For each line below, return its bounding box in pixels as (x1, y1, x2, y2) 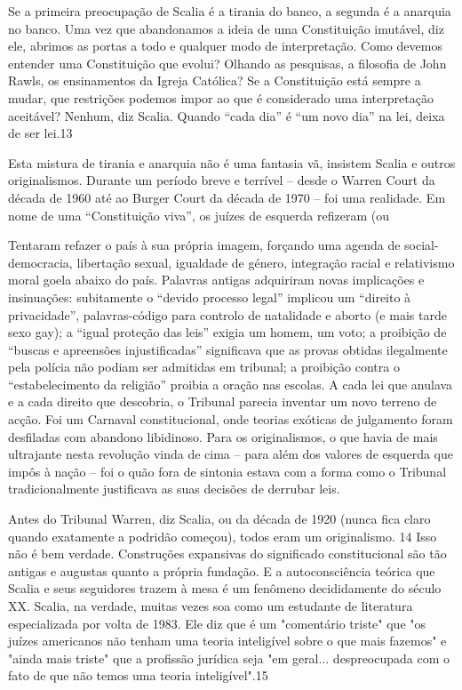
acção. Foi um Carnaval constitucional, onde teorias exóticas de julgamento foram (8, 410, 453, 429)
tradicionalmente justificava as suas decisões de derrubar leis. (8, 479, 340, 498)
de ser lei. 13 (8, 124, 73, 142)
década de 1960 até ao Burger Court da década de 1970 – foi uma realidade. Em (8, 188, 446, 206)
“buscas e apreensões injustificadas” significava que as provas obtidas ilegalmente (8, 340, 448, 358)
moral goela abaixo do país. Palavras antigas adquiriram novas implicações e (8, 270, 425, 289)
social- (404, 236, 439, 254)
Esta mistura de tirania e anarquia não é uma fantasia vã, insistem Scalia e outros (8, 153, 456, 172)
